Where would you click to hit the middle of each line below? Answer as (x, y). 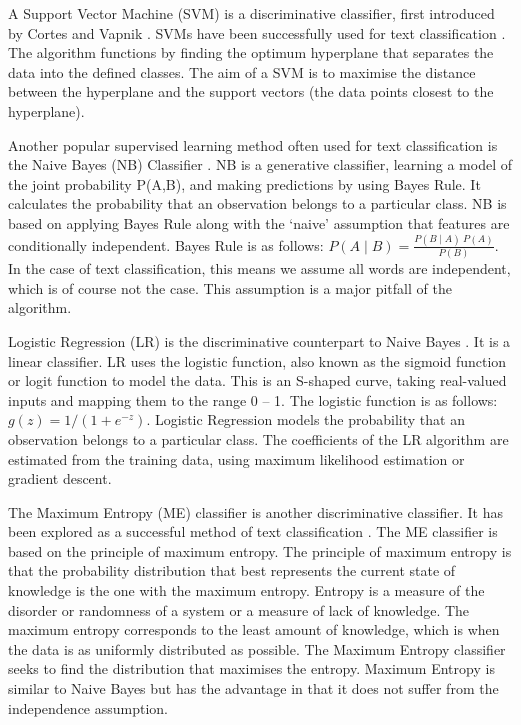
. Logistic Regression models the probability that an (305, 419)
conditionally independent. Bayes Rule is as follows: (166, 244)
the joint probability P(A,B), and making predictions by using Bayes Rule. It (244, 183)
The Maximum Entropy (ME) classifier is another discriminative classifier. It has (256, 511)
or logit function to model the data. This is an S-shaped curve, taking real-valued (257, 380)
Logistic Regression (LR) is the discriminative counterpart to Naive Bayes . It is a (259, 340)
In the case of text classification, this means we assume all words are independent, (259, 268)
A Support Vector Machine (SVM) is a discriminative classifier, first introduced (251, 13)
